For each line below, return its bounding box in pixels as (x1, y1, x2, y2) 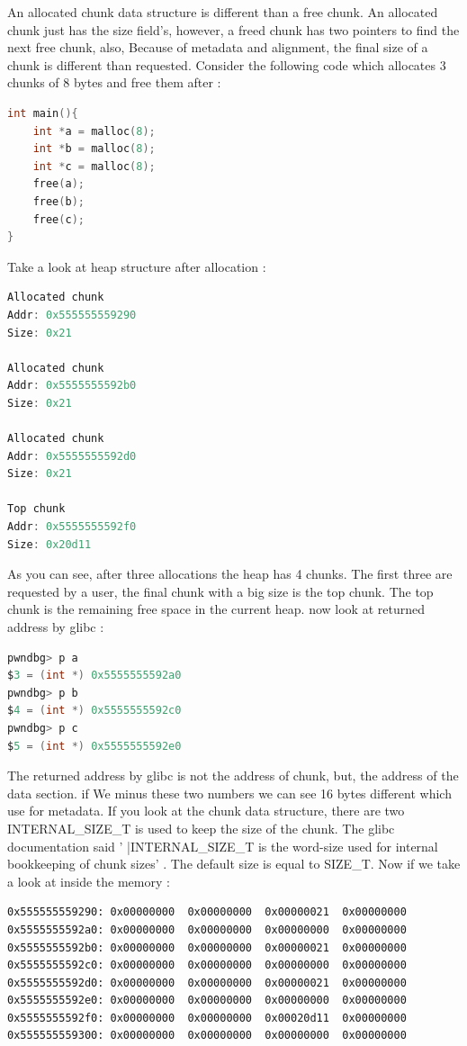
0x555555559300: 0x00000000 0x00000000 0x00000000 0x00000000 (7, 1029, 407, 1042)
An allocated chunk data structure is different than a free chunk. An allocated (7, 3, 438, 21)
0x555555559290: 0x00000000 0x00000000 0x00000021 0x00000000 (7, 906, 407, 919)
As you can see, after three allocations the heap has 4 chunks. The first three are (7, 564, 453, 583)
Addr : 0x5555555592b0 (7, 379, 137, 392)
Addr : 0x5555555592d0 (7, 449, 137, 463)
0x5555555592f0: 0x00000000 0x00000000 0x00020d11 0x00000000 (7, 1011, 407, 1024)
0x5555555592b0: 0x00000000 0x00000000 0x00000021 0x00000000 (7, 941, 407, 954)
